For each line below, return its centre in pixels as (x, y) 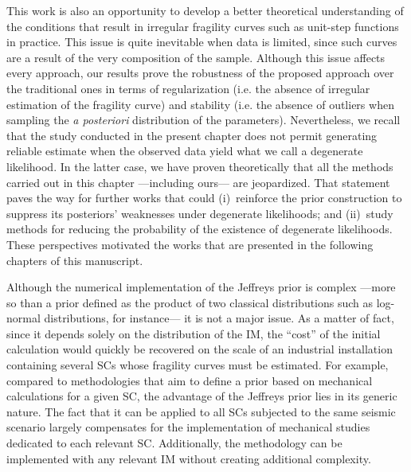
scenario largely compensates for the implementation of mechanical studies (188, 427)
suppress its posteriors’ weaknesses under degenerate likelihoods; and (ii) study (200, 213)
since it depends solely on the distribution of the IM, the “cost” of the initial (194, 333)
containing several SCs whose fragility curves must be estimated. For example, (198, 365)
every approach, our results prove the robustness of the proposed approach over (200, 73)
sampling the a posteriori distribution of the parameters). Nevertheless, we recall (204, 120)
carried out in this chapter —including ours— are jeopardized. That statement (198, 182)
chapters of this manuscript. (75, 260)
